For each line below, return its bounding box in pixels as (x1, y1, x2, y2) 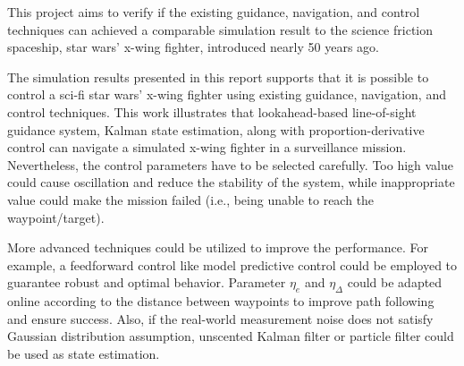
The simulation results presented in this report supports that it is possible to (7, 67, 429, 86)
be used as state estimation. (7, 344, 160, 362)
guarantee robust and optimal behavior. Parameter (7, 273, 286, 292)
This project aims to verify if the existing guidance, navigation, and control (7, 3, 420, 21)
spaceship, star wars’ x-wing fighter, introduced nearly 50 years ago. (7, 38, 379, 56)
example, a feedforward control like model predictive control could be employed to (7, 255, 458, 274)
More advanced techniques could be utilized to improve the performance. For (7, 238, 429, 257)
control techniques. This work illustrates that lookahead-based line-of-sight (7, 102, 417, 121)
